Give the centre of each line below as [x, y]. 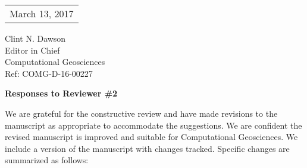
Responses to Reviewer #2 [61, 93]
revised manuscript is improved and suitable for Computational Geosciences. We [151, 137]
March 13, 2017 [42, 13]
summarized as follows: [47, 160]
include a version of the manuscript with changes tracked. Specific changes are [147, 148]
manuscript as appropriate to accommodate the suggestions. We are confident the [153, 125]
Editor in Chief [32, 50]
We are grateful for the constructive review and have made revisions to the [141, 113]
